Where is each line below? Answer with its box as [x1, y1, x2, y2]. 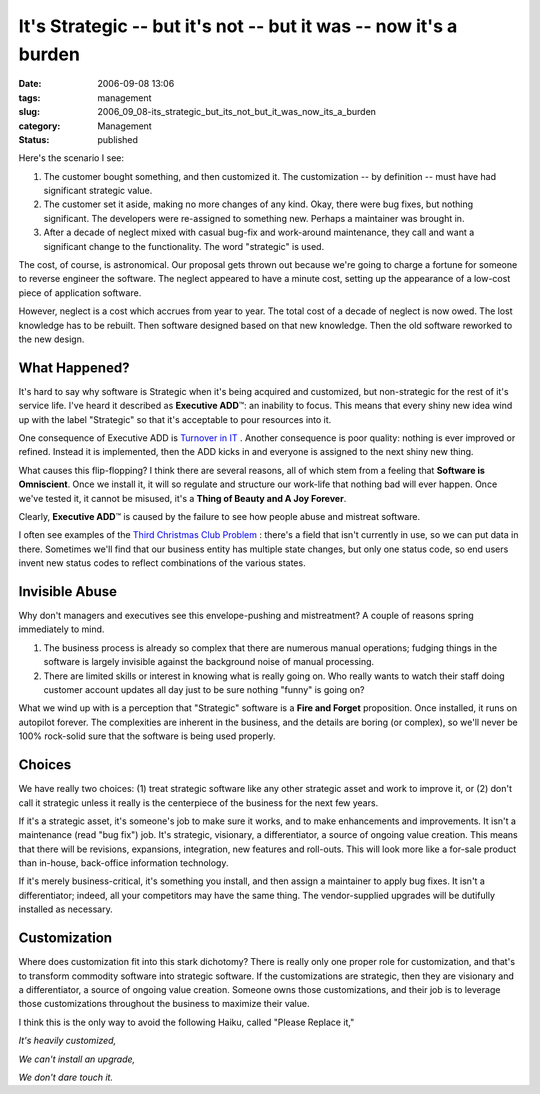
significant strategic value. [43, 185, 153, 197]
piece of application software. [18, 286, 142, 299]
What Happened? [18, 359, 130, 376]
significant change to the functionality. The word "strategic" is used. [43, 240, 325, 252]
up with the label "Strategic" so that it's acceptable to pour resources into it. [18, 413, 332, 425]
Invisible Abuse [18, 583, 118, 600]
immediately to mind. [18, 623, 105, 635]
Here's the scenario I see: [18, 152, 125, 164]
